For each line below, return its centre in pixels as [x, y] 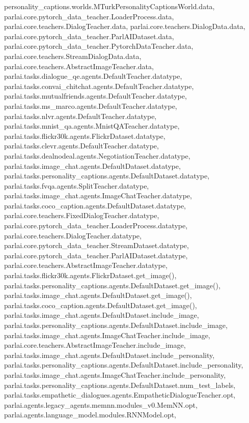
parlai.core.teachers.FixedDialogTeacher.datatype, [82, 215]
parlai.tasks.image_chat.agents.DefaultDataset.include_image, [102, 315]
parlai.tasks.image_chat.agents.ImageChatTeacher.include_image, [107, 335]
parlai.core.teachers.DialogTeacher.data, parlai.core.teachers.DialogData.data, [125, 26]
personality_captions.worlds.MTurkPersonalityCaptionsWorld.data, [109, 6]
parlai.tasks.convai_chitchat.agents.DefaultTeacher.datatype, [99, 86]
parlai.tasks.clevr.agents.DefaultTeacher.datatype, [81, 146]
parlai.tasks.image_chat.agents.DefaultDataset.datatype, [92, 165]
